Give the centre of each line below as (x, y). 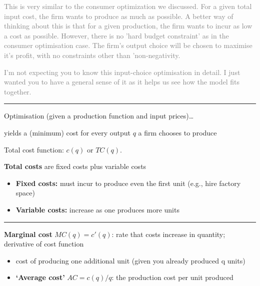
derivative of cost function (44, 244)
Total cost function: (34, 149)
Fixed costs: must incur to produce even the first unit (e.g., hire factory (128, 183)
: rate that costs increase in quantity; (168, 234)
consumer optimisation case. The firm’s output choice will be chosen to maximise (128, 45)
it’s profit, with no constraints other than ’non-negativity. (92, 55)
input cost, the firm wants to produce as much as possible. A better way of (119, 16)
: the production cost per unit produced (172, 277)
